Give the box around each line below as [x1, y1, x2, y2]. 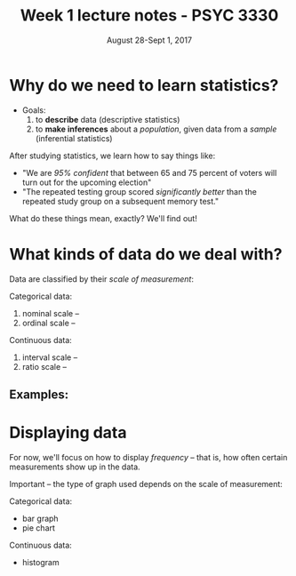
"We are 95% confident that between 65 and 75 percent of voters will [21, 167, 277, 178]
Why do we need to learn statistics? [9, 75, 279, 95]
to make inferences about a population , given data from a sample [35, 124, 277, 134]
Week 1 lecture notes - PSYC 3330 [20, 5, 279, 26]
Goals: [21, 104, 46, 116]
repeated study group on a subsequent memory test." [21, 196, 220, 206]
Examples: [9, 388, 69, 403]
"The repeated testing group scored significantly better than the [21, 186, 258, 196]
